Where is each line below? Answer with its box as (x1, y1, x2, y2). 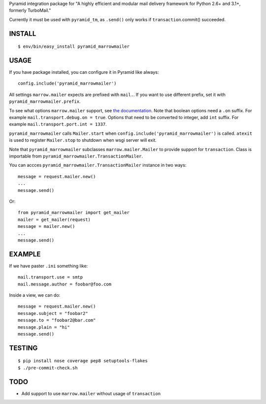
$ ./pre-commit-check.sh (18, 365, 78, 371)
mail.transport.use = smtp (18, 275, 83, 280)
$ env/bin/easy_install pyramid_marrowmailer (18, 44, 130, 49)
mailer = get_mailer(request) (18, 217, 91, 222)
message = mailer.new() (18, 224, 75, 229)
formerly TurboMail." (9, 7, 51, 13)
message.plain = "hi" (18, 324, 70, 330)
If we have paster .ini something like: (9, 263, 88, 269)
